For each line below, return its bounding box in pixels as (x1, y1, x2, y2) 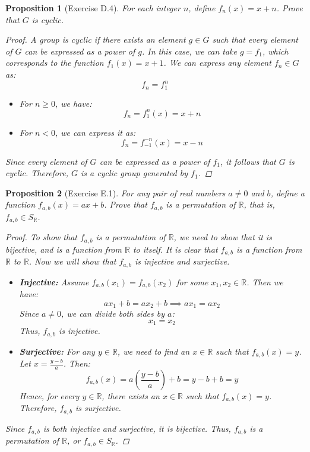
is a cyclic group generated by (80, 167, 188, 179)
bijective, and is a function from (5, 243, 122, 255)
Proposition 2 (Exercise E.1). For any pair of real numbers (5, 186, 226, 199)
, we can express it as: (55, 126, 136, 138)
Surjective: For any (19, 345, 95, 357)
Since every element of (5, 155, 87, 167)
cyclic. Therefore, (5, 167, 68, 179)
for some (176, 275, 208, 288)
